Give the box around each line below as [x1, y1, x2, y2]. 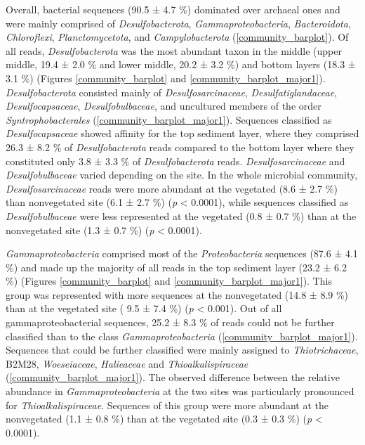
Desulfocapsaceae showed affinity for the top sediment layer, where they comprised [6, 126, 359, 141]
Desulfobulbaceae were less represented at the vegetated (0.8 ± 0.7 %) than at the [6, 208, 357, 223]
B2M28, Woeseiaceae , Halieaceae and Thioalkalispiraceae [6, 356, 248, 370]
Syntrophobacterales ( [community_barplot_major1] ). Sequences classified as [6, 112, 332, 127]
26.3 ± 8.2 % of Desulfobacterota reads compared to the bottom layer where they [6, 139, 354, 154]
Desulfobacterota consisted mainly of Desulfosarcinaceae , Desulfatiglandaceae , [6, 84, 338, 99]
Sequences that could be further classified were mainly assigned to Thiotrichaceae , [6, 342, 359, 357]
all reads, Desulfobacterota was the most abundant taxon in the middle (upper [6, 43, 342, 58]
